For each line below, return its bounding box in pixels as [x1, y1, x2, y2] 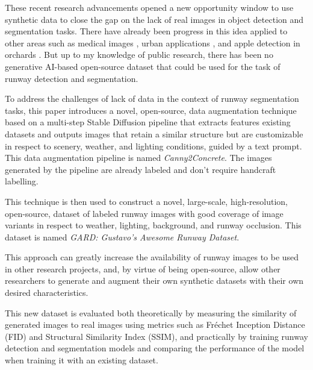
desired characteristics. [5, 286, 88, 299]
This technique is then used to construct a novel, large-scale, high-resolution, [5, 195, 288, 207]
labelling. [5, 175, 39, 187]
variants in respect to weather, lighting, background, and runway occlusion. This [5, 219, 302, 231]
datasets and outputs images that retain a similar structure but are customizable [5, 127, 303, 140]
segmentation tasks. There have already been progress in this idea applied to [5, 25, 288, 37]
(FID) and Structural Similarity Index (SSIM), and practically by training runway [5, 330, 308, 342]
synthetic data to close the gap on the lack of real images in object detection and [5, 13, 304, 25]
